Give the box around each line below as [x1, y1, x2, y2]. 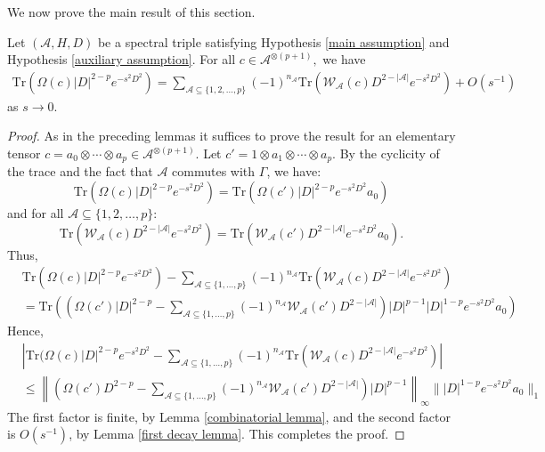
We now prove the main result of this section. [7, 3, 256, 20]
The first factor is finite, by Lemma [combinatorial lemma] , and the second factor [7, 407, 451, 425]
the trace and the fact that [7, 162, 153, 181]
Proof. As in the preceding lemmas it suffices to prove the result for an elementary [7, 126, 456, 145]
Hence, [7, 321, 44, 340]
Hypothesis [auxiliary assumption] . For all [7, 50, 236, 69]
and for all [7, 204, 64, 222]
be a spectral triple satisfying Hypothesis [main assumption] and [97, 32, 450, 51]
